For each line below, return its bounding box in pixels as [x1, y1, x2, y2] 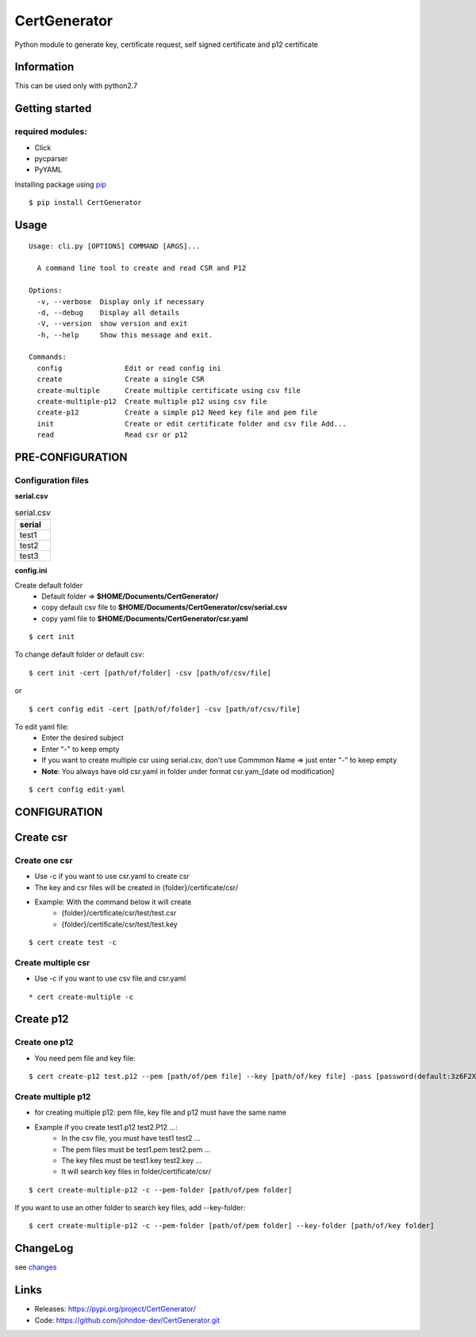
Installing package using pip [14, 179, 107, 189]
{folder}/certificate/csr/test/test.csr [61, 908, 177, 918]
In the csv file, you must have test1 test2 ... [61, 1134, 201, 1143]
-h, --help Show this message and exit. [36, 330, 213, 339]
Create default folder [14, 580, 83, 590]
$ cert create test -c [29, 938, 117, 947]
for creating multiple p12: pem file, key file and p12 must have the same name [34, 1108, 287, 1117]
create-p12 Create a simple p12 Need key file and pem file [36, 408, 317, 417]
